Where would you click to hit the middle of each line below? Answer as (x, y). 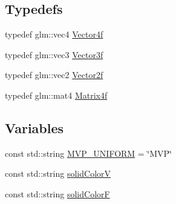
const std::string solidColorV (58, 173)
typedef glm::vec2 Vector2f (54, 75)
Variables (34, 127)
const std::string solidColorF (57, 193)
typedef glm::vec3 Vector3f (54, 54)
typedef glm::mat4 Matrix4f (56, 95)
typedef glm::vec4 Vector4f (54, 34)
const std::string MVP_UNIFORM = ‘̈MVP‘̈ (89, 153)
